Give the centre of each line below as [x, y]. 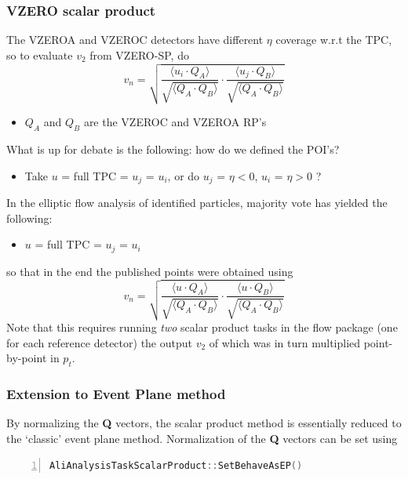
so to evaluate [40, 54]
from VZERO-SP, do [139, 54]
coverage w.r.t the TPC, [334, 40]
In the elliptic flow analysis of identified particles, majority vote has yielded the [197, 203]
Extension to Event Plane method [116, 394]
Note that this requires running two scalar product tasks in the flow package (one [202, 327]
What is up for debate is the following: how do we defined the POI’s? [173, 149]
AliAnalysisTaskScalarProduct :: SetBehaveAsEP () [176, 465]
